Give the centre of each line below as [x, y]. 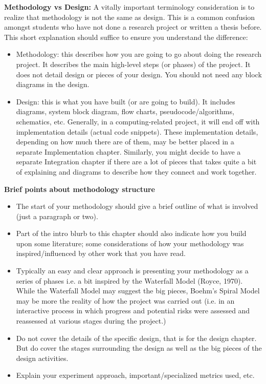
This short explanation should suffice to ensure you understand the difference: [126, 37]
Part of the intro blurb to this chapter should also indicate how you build [131, 233]
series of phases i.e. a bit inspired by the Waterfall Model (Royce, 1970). [129, 280]
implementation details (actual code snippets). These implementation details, [137, 131]
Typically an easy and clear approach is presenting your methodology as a [132, 271]
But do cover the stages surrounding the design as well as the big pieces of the [139, 348]
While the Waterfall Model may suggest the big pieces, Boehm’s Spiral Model [138, 291]
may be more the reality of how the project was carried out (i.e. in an [125, 300]
